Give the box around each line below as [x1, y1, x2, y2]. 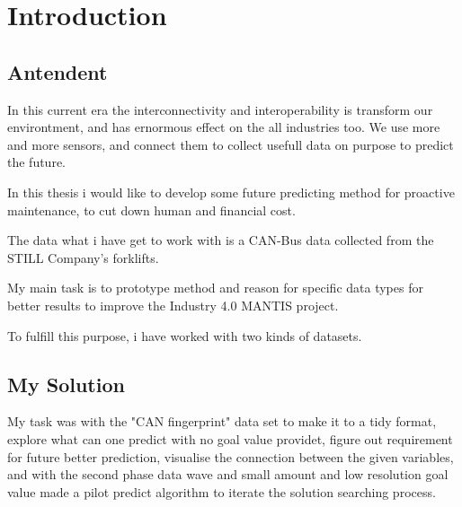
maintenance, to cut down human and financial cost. [7, 200, 296, 219]
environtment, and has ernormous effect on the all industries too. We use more [7, 118, 440, 136]
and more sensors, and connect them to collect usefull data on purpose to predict [7, 135, 454, 153]
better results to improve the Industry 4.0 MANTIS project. [7, 295, 339, 314]
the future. [7, 153, 67, 171]
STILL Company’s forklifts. [7, 248, 159, 267]
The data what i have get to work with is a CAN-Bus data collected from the [7, 231, 434, 249]
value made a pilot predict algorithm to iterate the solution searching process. [7, 482, 436, 501]
